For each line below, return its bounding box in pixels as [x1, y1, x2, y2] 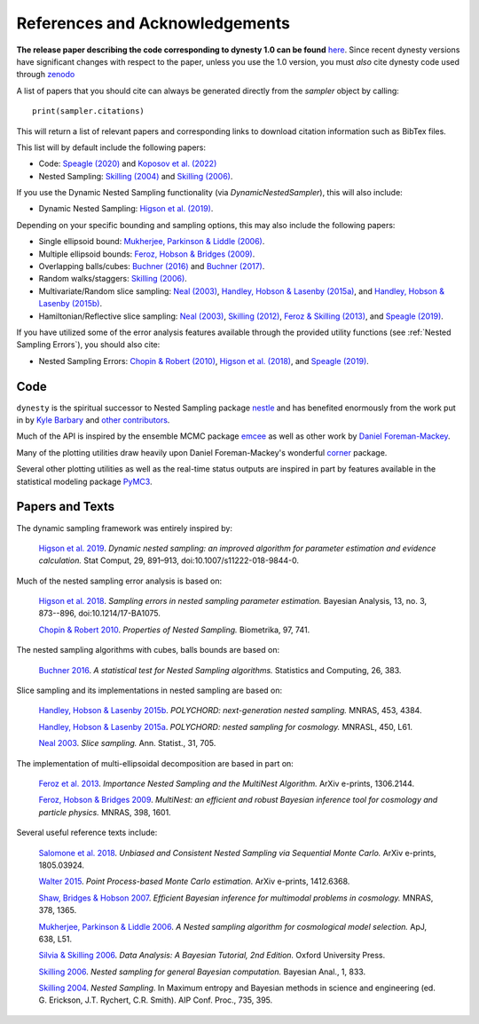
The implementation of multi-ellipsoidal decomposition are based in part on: [16, 758, 294, 768]
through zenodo [16, 69, 75, 80]
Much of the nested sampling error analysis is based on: [16, 576, 222, 586]
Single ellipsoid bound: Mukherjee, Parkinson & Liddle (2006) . [38, 236, 265, 247]
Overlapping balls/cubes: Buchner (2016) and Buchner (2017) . [38, 261, 265, 272]
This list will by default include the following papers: [16, 142, 207, 153]
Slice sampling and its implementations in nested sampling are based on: [16, 685, 283, 696]
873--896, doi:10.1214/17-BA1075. [38, 608, 161, 619]
